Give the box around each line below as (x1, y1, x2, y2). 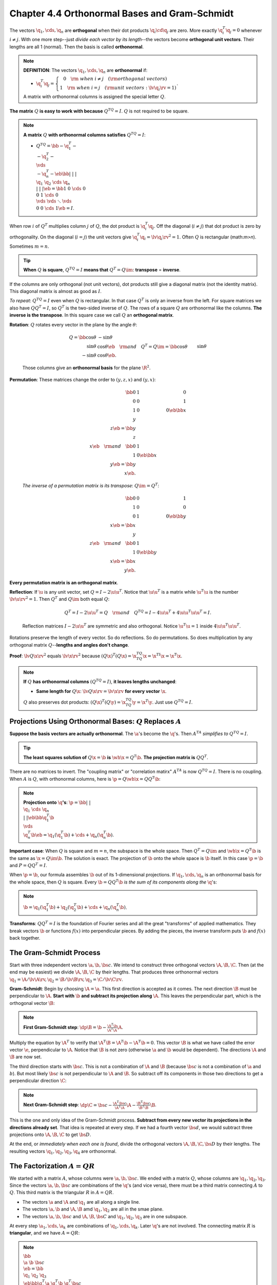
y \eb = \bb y (110, 461, 136, 467)
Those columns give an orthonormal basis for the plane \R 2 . (22, 364, 151, 371)
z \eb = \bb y (110, 425, 136, 431)
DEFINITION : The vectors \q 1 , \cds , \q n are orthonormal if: (23, 67, 148, 75)
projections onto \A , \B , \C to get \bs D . (9, 1131, 91, 1137)
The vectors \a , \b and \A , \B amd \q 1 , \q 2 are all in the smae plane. (22, 1206, 164, 1213)
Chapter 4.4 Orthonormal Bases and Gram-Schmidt (9, 8, 234, 19)
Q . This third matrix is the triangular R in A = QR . (9, 1189, 114, 1196)
